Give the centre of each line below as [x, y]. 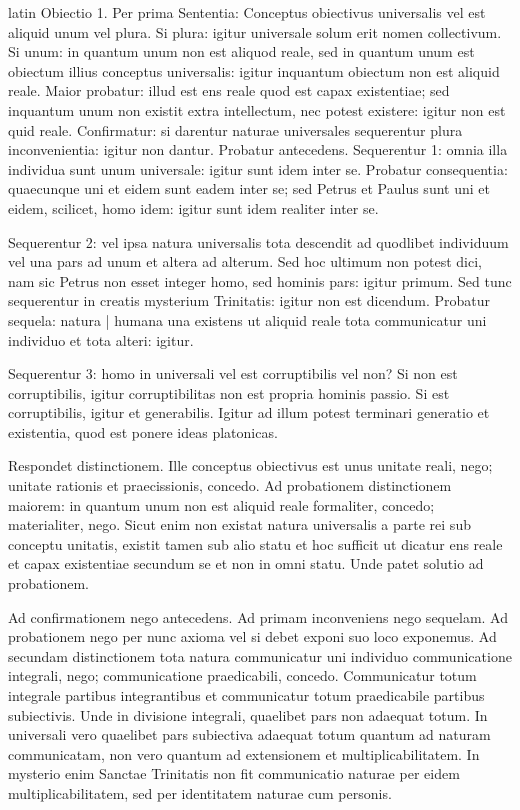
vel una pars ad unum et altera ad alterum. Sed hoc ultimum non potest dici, [245, 261]
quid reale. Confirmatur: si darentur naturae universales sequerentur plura [235, 129]
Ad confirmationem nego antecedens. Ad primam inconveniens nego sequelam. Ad [258, 616]
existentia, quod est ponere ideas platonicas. [143, 431]
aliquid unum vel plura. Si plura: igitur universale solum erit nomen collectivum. [255, 31]
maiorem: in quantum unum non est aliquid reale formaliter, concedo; [221, 504]
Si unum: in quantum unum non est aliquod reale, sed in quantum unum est [241, 51]
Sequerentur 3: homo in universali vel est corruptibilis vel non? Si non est [233, 373]
